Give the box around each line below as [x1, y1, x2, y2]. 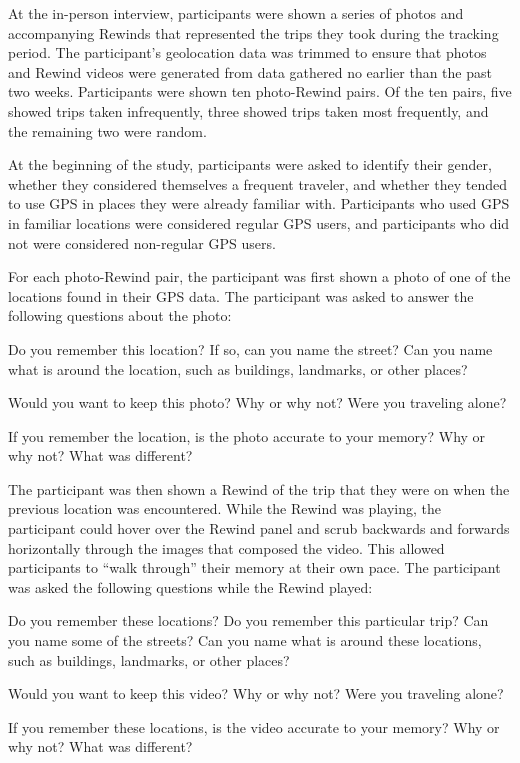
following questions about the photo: [8, 305, 232, 326]
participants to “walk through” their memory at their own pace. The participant [8, 557, 501, 578]
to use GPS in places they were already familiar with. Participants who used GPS [8, 193, 510, 214]
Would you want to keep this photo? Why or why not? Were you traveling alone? [8, 392, 507, 413]
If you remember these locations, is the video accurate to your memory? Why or [8, 716, 500, 737]
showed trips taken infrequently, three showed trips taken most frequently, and [8, 100, 489, 121]
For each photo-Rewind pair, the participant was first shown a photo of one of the [8, 266, 511, 287]
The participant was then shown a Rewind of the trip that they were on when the [8, 478, 510, 499]
